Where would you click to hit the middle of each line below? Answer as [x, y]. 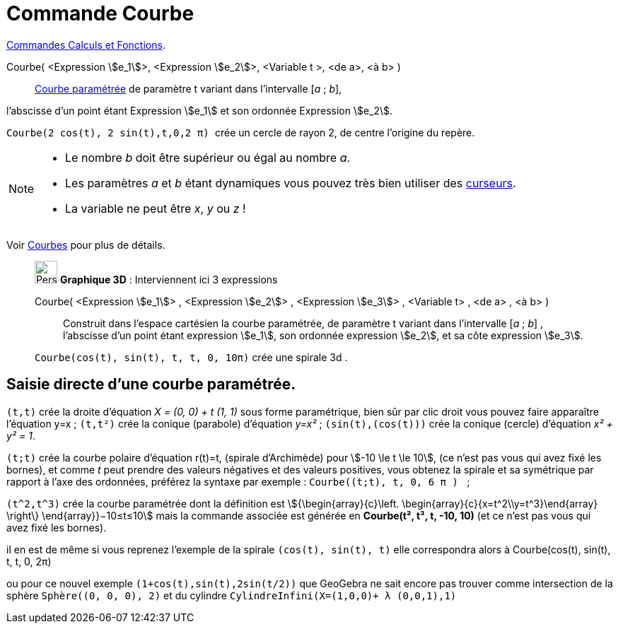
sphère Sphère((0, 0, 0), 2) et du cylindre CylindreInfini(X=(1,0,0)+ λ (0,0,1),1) [232, 595]
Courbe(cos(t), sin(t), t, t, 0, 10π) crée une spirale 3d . [191, 357]
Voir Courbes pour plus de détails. [86, 245]
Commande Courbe [100, 13]
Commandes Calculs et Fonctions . [86, 45]
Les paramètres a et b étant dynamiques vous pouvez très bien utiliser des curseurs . [291, 183]
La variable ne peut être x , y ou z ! [156, 208]
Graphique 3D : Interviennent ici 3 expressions [169, 279]
